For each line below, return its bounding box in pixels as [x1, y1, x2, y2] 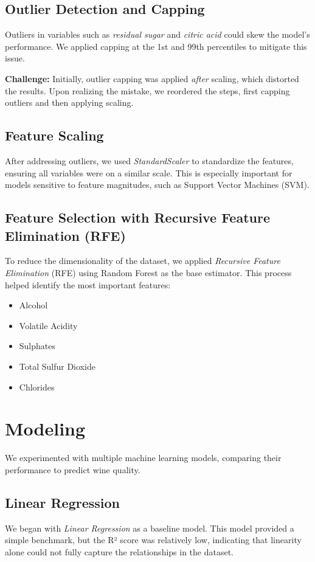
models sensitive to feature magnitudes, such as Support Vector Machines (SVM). [5, 178, 310, 191]
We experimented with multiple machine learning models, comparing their [5, 451, 282, 464]
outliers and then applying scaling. [5, 96, 134, 109]
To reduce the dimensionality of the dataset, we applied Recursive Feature [5, 254, 280, 267]
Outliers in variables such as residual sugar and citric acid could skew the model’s [5, 28, 310, 41]
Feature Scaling [5, 126, 104, 145]
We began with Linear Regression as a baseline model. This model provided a [5, 521, 294, 534]
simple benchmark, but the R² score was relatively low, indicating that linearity [5, 533, 302, 546]
